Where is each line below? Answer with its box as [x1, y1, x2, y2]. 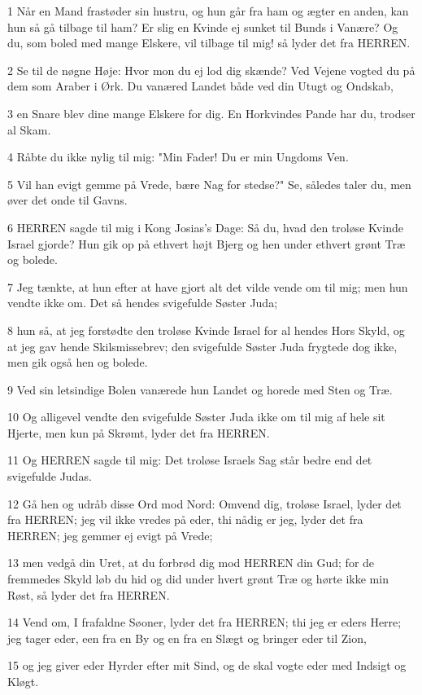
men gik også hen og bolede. [7, 354, 148, 371]
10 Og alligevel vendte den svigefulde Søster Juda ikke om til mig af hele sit [7, 408, 385, 425]
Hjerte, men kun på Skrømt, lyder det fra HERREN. [7, 424, 270, 441]
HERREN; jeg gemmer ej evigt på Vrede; [7, 526, 213, 543]
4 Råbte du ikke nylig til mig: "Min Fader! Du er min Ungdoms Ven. [7, 148, 349, 165]
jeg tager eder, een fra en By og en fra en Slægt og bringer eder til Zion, [7, 629, 367, 646]
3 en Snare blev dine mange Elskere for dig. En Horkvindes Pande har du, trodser [7, 104, 415, 121]
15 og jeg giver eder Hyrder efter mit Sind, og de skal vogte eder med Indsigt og [7, 657, 407, 674]
